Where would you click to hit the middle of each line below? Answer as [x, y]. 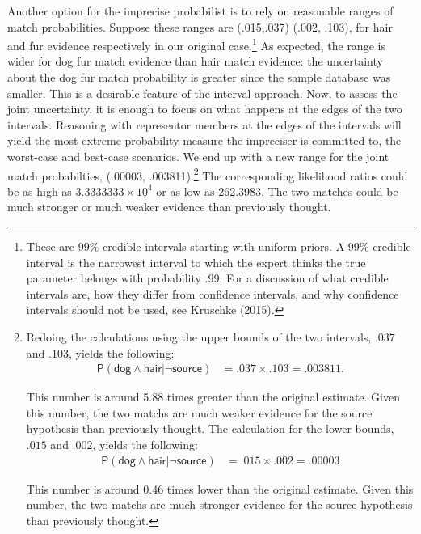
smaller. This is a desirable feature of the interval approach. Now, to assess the [202, 93]
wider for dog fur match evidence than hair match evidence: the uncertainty [195, 61]
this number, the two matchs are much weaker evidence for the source [199, 412]
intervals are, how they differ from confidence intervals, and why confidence [213, 293]
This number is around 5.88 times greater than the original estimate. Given [213, 397]
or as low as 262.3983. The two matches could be [277, 191]
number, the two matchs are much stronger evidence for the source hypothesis [219, 504]
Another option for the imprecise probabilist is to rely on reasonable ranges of [200, 11]
